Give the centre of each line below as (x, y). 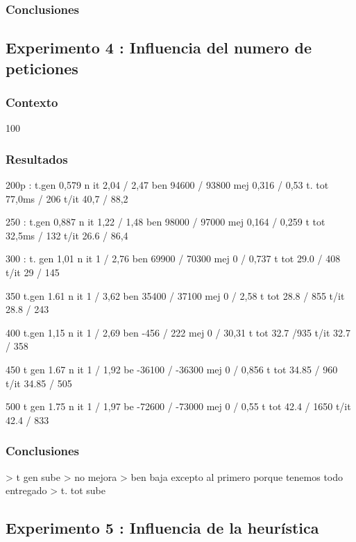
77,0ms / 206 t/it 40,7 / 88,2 (67, 198)
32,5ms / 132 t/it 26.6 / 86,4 (67, 235)
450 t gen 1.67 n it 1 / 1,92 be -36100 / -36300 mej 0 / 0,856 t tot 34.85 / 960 (172, 369)
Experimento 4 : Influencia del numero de (159, 48)
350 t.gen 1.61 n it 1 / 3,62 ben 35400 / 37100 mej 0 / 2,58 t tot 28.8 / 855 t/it (175, 295)
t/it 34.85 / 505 (39, 383)
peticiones (42, 68)
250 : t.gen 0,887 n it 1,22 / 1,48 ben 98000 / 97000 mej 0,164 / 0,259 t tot (166, 222)
